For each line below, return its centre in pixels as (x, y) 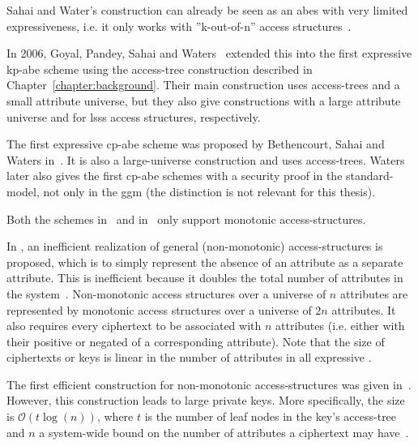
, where (115, 416)
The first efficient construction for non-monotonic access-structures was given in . (209, 384)
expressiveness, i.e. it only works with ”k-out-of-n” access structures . (179, 26)
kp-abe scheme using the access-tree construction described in (160, 69)
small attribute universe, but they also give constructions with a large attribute (204, 100)
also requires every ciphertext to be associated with (134, 326)
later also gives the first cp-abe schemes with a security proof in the (175, 176)
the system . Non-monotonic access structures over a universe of (166, 293)
